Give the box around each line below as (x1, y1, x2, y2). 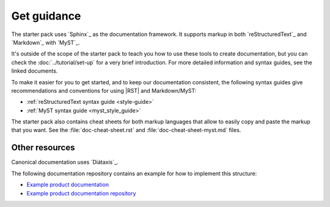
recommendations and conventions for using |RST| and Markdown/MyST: (11, 87, 197, 94)
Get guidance (11, 9, 81, 23)
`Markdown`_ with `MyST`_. (11, 38, 80, 46)
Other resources (11, 142, 75, 153)
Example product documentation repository (26, 189, 136, 197)
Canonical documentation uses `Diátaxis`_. (11, 159, 119, 166)
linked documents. (11, 67, 58, 74)
